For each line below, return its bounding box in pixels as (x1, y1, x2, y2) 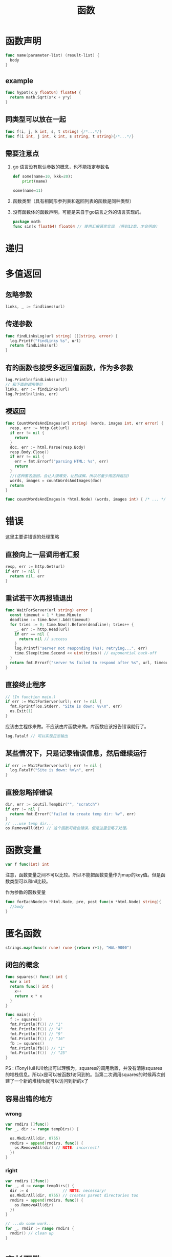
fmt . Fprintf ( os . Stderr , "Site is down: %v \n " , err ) (10, 704, 123, 709)
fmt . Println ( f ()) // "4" (10, 1027, 63, 1032)
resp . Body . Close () (10, 449, 50, 454)
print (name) (22, 179, 48, 184)
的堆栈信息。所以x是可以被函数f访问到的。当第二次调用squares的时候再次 (5, 1071, 161, 1078)
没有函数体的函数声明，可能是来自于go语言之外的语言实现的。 (12, 209, 144, 215)
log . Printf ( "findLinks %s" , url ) (10, 338, 81, 344)
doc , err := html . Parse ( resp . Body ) (10, 445, 86, 450)
